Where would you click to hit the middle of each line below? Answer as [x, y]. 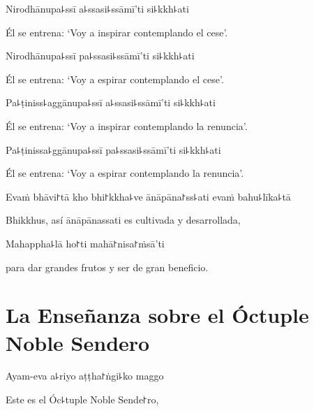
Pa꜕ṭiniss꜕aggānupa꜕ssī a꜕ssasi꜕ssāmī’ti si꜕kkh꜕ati [111, 102]
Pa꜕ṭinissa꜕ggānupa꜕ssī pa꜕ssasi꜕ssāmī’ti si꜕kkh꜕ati [113, 149]
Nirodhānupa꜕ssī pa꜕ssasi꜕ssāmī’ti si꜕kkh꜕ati [100, 56]
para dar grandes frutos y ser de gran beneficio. [107, 267]
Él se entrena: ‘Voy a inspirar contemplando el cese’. [117, 32]
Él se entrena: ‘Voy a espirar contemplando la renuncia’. [125, 173]
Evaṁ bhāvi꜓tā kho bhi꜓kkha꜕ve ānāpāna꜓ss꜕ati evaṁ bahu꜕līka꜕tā [148, 196]
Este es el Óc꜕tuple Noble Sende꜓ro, [82, 399]
